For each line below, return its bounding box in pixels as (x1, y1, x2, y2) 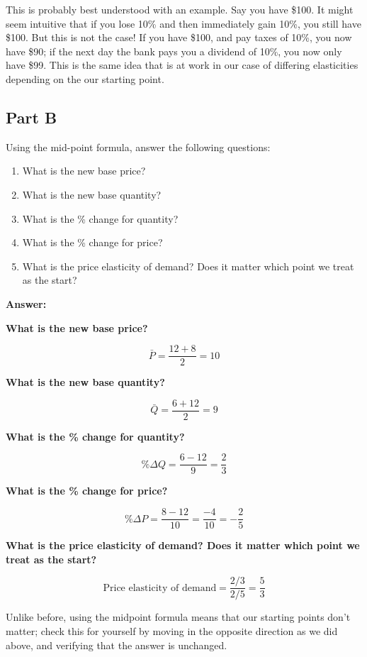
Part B (6, 106, 57, 128)
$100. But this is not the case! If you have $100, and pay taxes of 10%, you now (6, 30, 352, 45)
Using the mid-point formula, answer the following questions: (6, 139, 271, 154)
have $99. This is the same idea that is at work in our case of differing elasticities (6, 57, 358, 72)
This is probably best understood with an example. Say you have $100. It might (6, 2, 354, 16)
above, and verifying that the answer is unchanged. (6, 637, 227, 652)
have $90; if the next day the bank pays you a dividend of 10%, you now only (6, 43, 342, 58)
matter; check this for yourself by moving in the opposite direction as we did (6, 623, 338, 638)
